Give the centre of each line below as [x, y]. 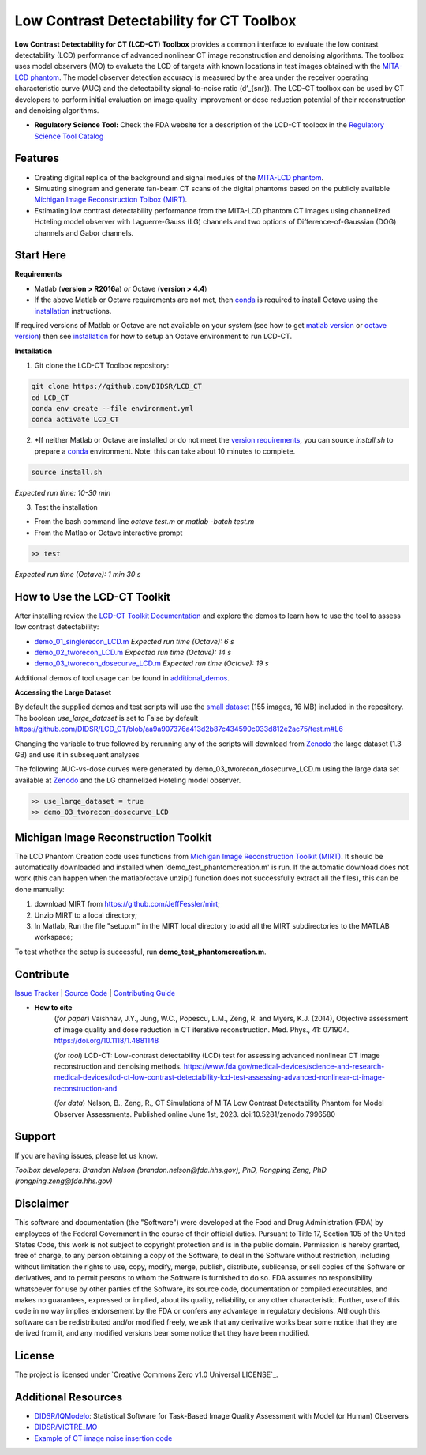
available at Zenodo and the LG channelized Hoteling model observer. [128, 780]
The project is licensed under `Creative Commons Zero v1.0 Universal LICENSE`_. [146, 1374]
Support [35, 1137]
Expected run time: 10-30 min [62, 492]
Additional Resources [68, 1397]
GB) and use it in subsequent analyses [77, 755]
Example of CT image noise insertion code [103, 1438]
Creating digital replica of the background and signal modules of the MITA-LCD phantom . [179, 177]
